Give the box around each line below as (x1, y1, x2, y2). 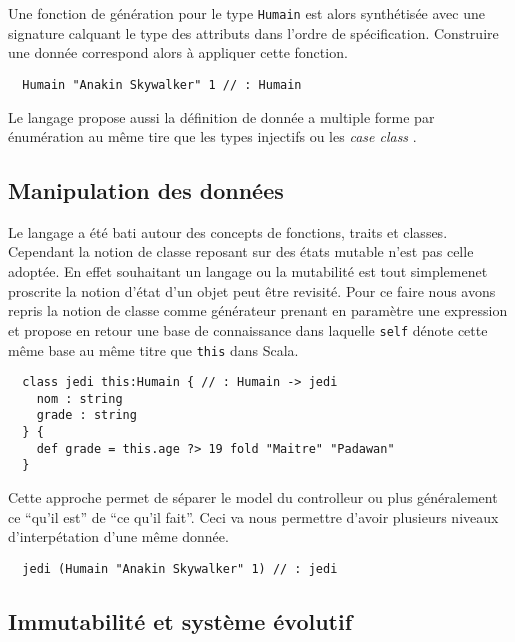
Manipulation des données (8, 175, 284, 206)
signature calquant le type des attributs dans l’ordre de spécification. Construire (8, 22, 499, 43)
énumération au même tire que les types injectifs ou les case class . (8, 126, 417, 147)
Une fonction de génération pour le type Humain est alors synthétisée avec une (8, 3, 485, 23)
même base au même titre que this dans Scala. (8, 339, 299, 360)
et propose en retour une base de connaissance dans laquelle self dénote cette (8, 319, 488, 340)
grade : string (36, 408, 137, 423)
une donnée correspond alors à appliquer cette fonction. (8, 42, 348, 63)
